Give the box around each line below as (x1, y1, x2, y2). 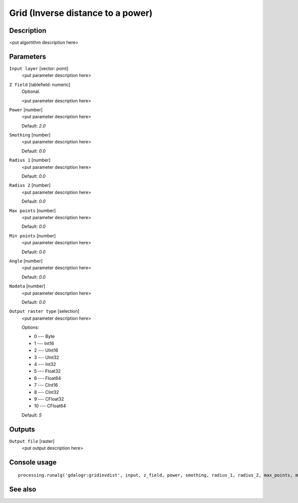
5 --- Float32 (34, 368, 61, 374)
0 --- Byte (34, 333, 55, 340)
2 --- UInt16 (34, 348, 59, 354)
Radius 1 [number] (9, 157, 51, 163)
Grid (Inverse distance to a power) (9, 7, 153, 18)
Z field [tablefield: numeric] (9, 81, 71, 87)
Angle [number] (9, 258, 43, 264)
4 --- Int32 (34, 361, 57, 367)
